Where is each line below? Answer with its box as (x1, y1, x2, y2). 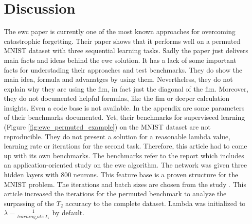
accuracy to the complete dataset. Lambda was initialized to (65, 198, 246, 208)
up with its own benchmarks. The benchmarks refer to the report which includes (4, 150, 244, 160)
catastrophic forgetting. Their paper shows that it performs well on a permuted (4, 36, 240, 46)
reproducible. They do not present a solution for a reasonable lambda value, (4, 131, 231, 141)
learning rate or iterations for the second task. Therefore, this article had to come (4, 141, 247, 151)
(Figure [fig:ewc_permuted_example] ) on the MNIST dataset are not (4, 122, 211, 132)
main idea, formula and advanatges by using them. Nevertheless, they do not (4, 74, 233, 84)
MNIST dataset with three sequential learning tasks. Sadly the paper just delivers (4, 45, 248, 56)
